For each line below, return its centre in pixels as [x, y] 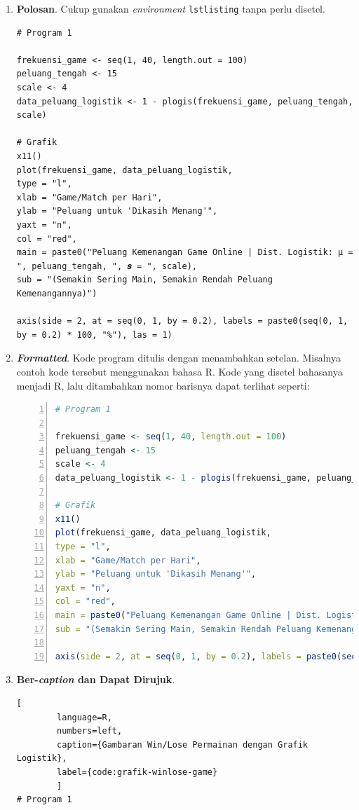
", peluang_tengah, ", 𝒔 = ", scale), [107, 266]
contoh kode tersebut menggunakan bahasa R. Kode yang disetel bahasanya [179, 371]
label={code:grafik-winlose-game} [137, 772]
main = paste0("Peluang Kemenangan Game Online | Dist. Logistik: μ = [185, 253]
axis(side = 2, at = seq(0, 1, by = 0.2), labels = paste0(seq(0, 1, [182, 321]
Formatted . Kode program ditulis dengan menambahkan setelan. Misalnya [178, 358]
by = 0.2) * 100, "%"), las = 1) [94, 335]
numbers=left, [90, 731]
